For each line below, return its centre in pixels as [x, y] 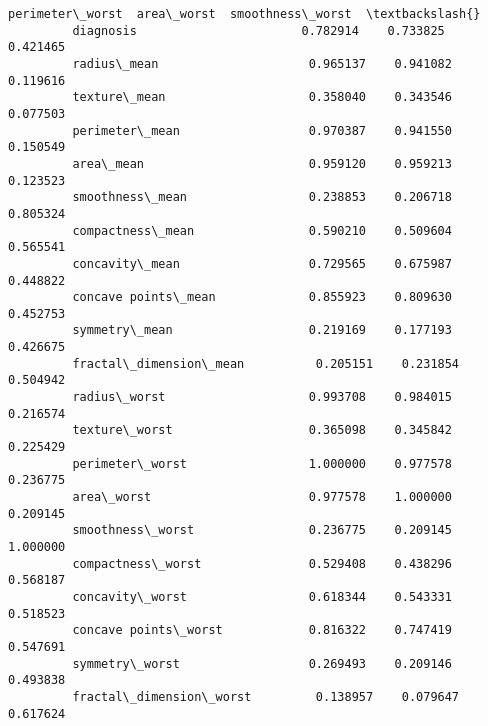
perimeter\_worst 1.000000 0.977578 [262, 463]
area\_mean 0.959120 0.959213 [262, 163]
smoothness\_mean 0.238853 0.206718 [262, 197]
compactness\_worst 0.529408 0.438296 [262, 563]
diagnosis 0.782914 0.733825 [258, 30]
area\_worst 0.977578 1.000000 [262, 497]
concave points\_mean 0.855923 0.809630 [262, 297]
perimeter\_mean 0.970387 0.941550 [262, 130]
